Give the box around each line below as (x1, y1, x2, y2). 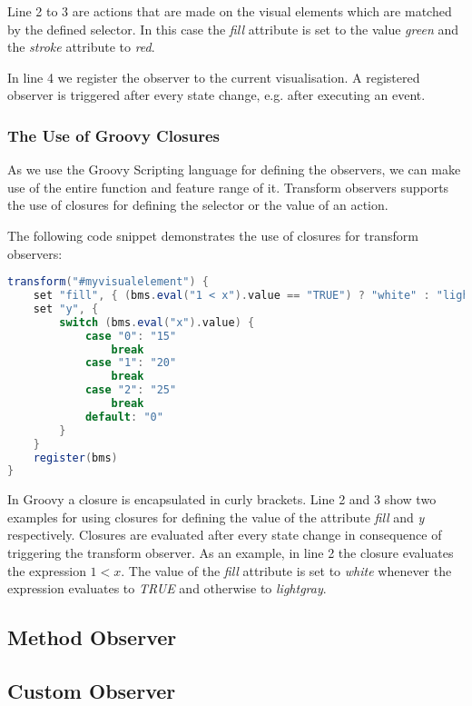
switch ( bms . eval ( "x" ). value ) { (59, 315, 255, 329)
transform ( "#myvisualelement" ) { (7, 275, 209, 289)
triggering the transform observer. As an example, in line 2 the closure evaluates (7, 543, 454, 562)
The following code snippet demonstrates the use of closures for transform (7, 225, 418, 244)
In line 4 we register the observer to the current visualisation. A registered (7, 67, 420, 86)
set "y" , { (33, 302, 99, 315)
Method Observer (7, 623, 177, 651)
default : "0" (84, 410, 163, 423)
